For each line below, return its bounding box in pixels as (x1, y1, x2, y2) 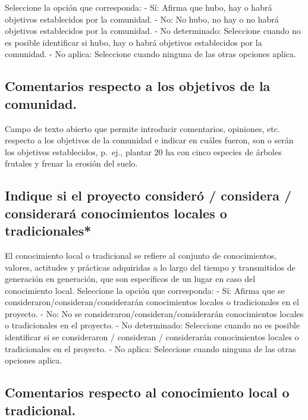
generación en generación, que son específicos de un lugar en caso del (5, 272, 256, 285)
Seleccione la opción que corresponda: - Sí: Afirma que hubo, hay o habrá (5, 1, 272, 13)
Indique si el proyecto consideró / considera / (5, 186, 292, 205)
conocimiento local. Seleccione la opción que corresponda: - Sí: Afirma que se (5, 284, 285, 296)
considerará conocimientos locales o (5, 203, 227, 222)
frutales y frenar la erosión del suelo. (5, 157, 138, 170)
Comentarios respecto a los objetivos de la (5, 77, 271, 95)
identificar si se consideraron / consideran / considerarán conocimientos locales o (5, 331, 299, 343)
